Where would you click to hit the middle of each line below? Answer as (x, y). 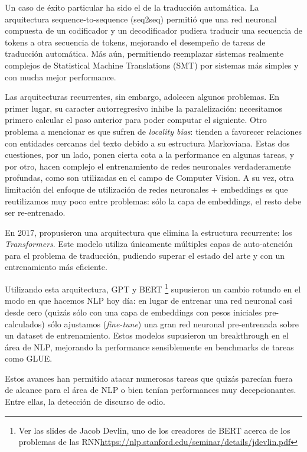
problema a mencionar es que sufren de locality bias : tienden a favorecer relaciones (153, 131)
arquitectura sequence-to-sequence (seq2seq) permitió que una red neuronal (141, 19)
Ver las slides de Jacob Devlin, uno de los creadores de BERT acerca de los (154, 430)
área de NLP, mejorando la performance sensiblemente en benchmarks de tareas (149, 347)
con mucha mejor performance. (61, 77)
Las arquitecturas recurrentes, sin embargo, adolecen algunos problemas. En (142, 97)
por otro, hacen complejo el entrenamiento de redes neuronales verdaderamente (148, 166)
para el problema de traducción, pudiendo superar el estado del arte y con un (145, 255)
